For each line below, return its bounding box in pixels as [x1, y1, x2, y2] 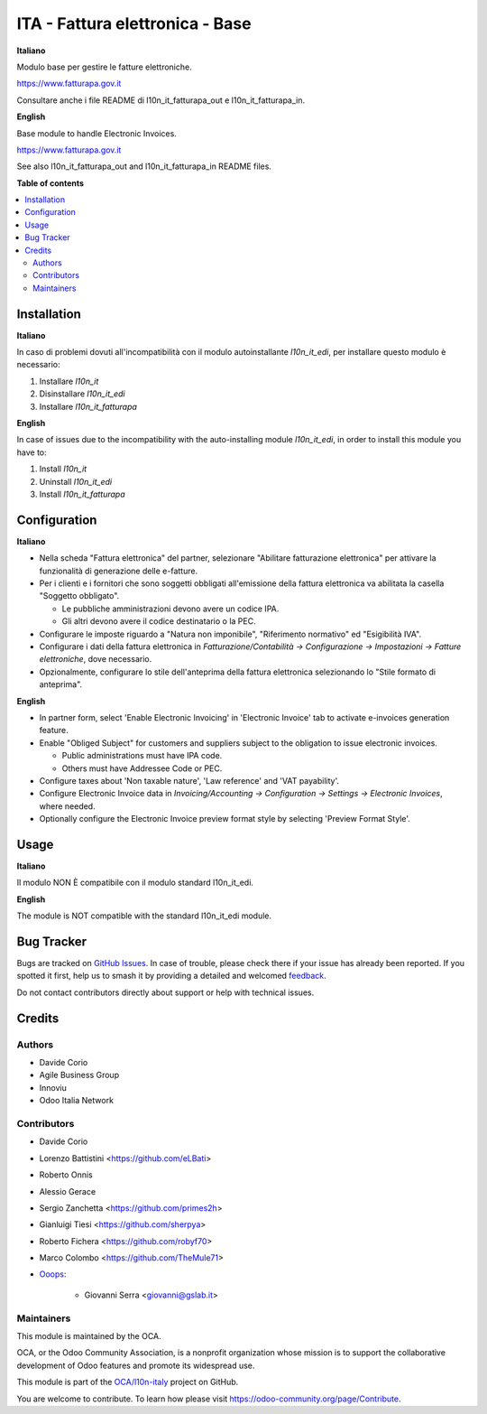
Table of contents [16, 177, 85, 189]
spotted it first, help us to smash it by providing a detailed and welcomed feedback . [16, 971, 326, 981]
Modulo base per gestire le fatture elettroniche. [16, 61, 193, 72]
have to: [16, 447, 47, 458]
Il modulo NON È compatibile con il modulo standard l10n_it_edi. [16, 877, 254, 888]
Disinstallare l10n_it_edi [39, 388, 125, 399]
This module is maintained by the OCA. [16, 1331, 161, 1341]
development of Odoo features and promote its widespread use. [16, 1360, 255, 1371]
